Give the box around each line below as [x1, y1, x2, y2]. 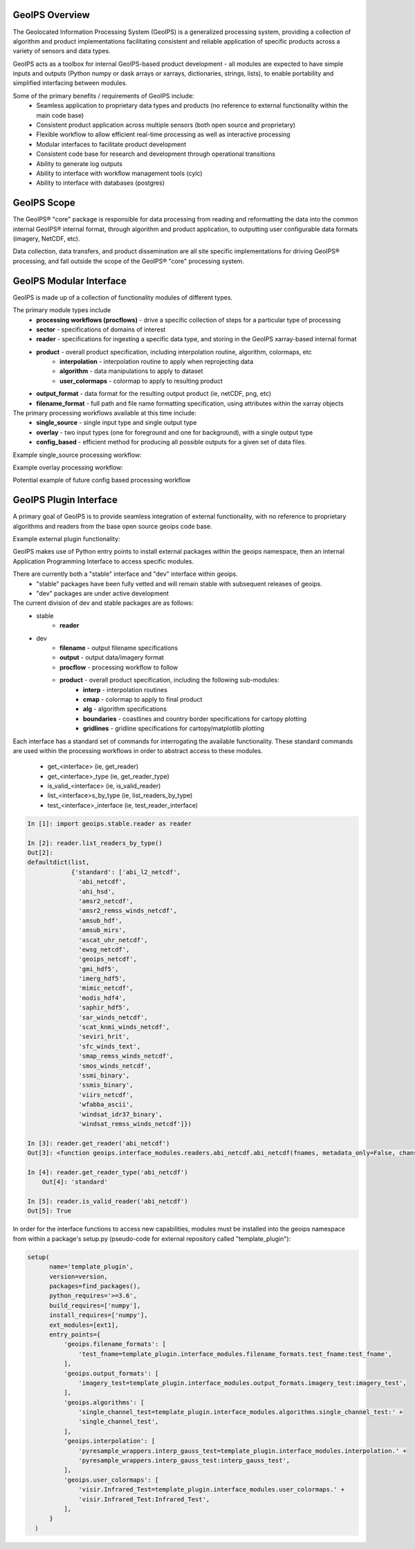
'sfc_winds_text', [78, 1042, 141, 1050]
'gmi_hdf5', [78, 965, 119, 972]
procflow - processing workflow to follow [59, 663, 178, 671]
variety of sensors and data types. [12, 47, 111, 55]
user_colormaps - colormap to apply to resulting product [59, 377, 223, 385]
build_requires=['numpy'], [49, 1301, 141, 1310]
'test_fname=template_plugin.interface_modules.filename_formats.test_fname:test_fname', [78, 1350, 392, 1358]
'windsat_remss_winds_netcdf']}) [78, 1120, 192, 1127]
